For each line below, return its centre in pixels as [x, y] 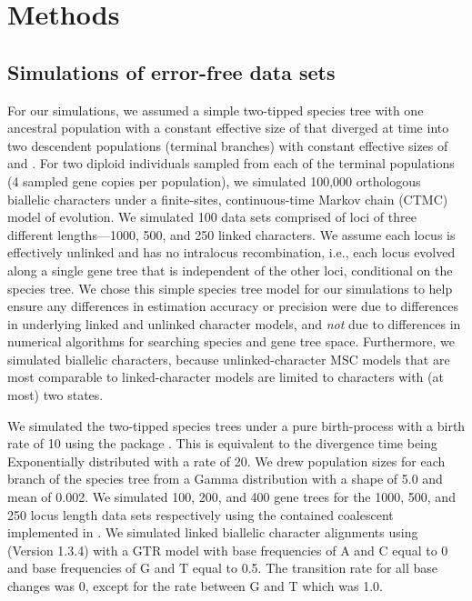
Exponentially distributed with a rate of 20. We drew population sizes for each [226, 461]
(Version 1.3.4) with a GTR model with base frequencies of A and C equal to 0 [228, 550]
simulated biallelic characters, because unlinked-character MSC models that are [229, 359]
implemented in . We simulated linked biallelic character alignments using [213, 532]
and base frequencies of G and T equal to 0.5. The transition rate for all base [223, 568]
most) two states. [55, 395]
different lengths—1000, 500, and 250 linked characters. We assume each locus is [231, 234]
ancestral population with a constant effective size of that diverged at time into [228, 128]
